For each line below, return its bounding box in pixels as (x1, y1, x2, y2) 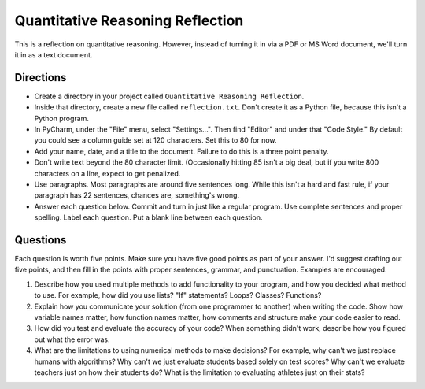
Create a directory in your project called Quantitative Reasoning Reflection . (34, 91, 305, 101)
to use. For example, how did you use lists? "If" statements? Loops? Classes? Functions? (34, 291, 322, 300)
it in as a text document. (14, 50, 93, 59)
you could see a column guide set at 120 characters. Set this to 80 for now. (34, 135, 277, 145)
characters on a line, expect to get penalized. (34, 169, 181, 178)
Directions (14, 71, 67, 84)
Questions (14, 233, 67, 246)
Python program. (34, 113, 90, 123)
